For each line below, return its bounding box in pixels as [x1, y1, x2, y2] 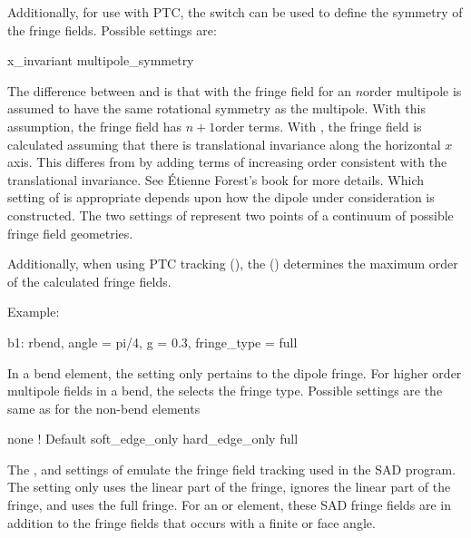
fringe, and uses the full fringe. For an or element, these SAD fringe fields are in [7, 495, 452, 514]
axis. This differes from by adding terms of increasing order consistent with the [7, 152, 447, 171]
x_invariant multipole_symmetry [7, 51, 194, 70]
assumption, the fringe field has [7, 116, 182, 135]
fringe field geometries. [7, 223, 133, 242]
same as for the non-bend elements [7, 398, 201, 417]
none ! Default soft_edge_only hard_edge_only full [7, 429, 299, 448]
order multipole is [363, 81, 462, 100]
